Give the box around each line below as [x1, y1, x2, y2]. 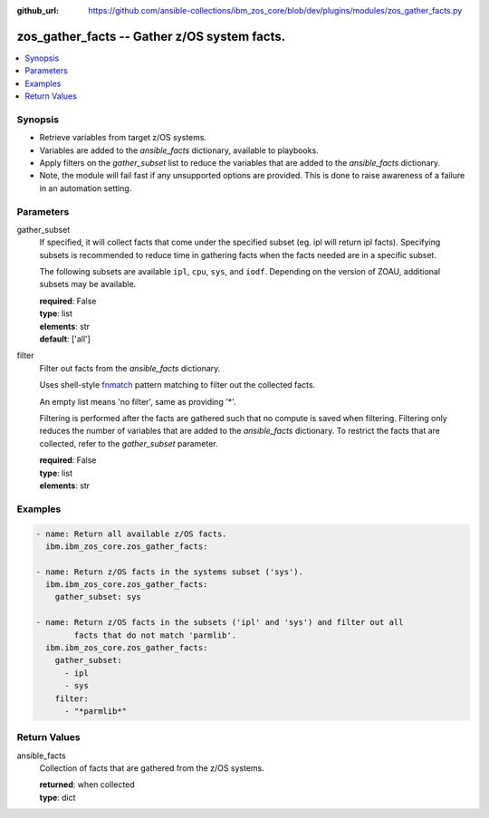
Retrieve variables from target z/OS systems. [39, 132, 207, 143]
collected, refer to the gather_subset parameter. [39, 438, 218, 448]
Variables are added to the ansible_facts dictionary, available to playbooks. [39, 145, 319, 156]
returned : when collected [39, 779, 135, 790]
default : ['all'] [39, 333, 91, 344]
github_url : [16, 5, 59, 15]
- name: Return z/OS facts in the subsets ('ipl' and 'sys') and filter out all [35, 617, 404, 628]
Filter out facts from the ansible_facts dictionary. [39, 362, 221, 373]
